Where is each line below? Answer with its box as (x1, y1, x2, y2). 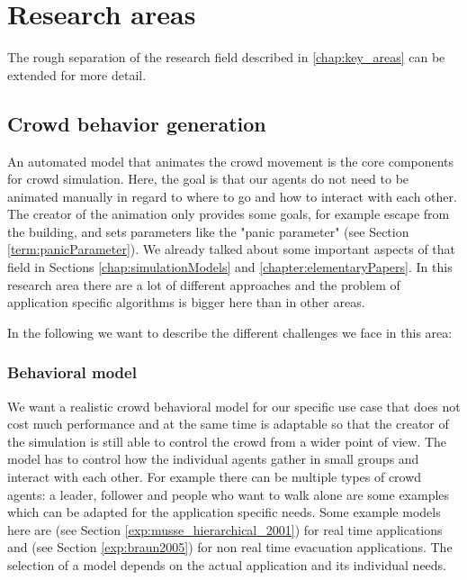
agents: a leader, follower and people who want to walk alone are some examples (7, 485, 450, 503)
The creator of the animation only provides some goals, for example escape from (7, 204, 450, 223)
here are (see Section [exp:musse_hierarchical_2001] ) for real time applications (7, 520, 443, 539)
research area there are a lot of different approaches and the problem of (7, 275, 400, 294)
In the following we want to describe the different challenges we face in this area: (7, 322, 453, 341)
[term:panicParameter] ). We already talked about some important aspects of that (7, 240, 456, 258)
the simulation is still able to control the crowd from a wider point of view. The (7, 431, 447, 450)
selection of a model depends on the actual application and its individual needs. (7, 556, 447, 575)
